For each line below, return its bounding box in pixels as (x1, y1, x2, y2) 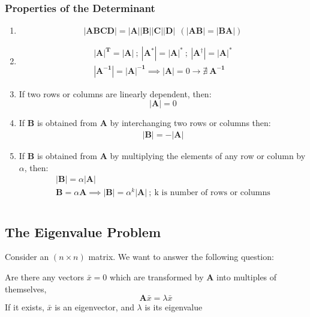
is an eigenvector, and (55, 301, 134, 313)
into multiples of (216, 270, 277, 283)
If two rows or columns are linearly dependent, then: (19, 87, 212, 100)
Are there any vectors (5, 270, 85, 283)
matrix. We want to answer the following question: (88, 250, 274, 263)
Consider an (5, 250, 49, 263)
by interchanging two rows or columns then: (110, 116, 271, 129)
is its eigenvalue (145, 301, 203, 313)
